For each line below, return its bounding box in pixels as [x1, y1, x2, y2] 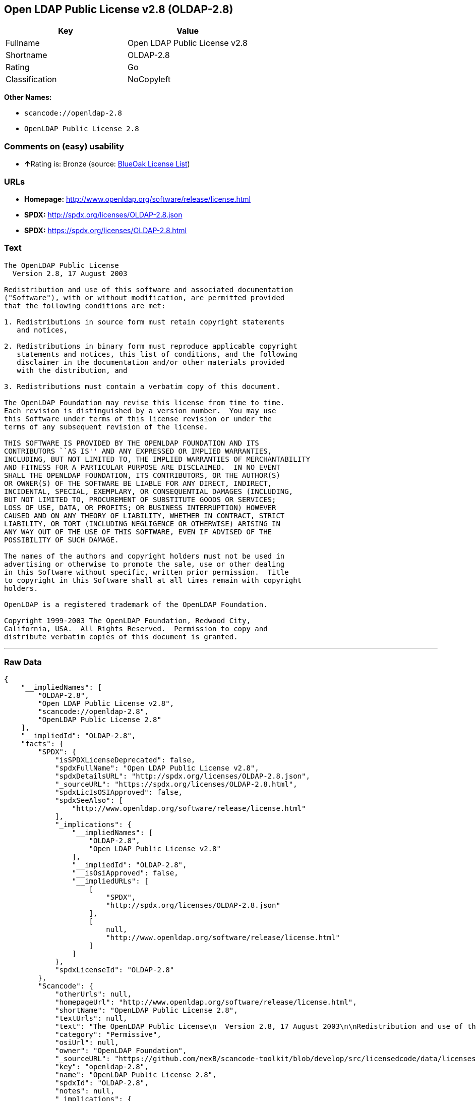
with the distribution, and [17, 366, 128, 374]
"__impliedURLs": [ [72, 877, 149, 886]
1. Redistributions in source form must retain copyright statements [4, 317, 285, 326]
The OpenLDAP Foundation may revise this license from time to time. [4, 398, 285, 407]
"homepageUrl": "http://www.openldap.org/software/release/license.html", [55, 998, 357, 1007]
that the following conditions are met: [4, 301, 166, 310]
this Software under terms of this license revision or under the [4, 414, 272, 423]
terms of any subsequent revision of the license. [4, 422, 208, 431]
